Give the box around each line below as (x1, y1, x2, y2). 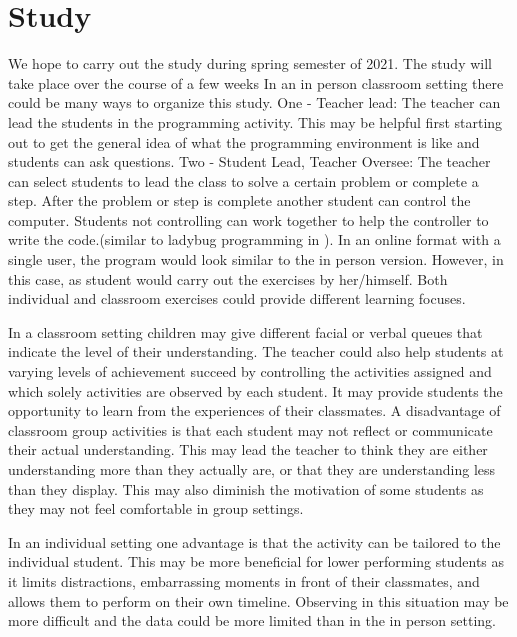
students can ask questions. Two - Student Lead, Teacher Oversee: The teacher (8, 151, 491, 172)
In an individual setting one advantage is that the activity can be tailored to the (8, 531, 501, 552)
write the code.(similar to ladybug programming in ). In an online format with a (8, 229, 501, 250)
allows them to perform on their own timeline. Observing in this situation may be (8, 590, 509, 611)
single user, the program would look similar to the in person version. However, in (8, 249, 504, 270)
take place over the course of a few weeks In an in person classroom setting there (8, 72, 504, 93)
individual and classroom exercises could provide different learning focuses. (8, 288, 466, 309)
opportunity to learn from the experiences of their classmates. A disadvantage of (8, 400, 501, 421)
